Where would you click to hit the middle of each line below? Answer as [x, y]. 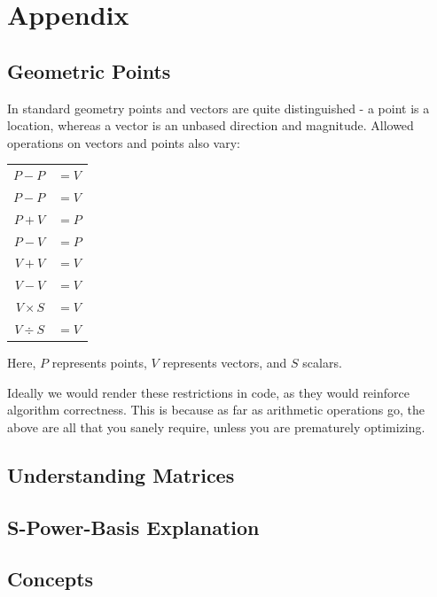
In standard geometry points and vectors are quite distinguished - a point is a [218, 108]
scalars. [322, 363]
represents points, [99, 363]
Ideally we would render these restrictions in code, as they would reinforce [208, 392]
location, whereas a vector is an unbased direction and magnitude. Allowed [211, 125]
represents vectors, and [225, 363]
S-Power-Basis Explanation [133, 527]
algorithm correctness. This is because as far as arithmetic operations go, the [216, 410]
